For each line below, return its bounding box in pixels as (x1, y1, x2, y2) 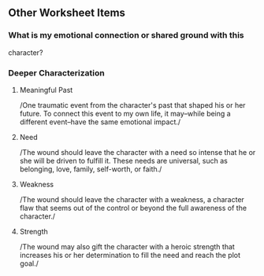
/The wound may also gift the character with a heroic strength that (19, 241, 235, 251)
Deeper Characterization (8, 67, 105, 78)
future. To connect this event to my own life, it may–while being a (19, 109, 231, 118)
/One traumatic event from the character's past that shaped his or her (19, 100, 246, 109)
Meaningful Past (19, 85, 73, 94)
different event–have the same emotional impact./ (19, 117, 181, 127)
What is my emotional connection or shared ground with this (8, 30, 244, 41)
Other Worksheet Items (8, 6, 126, 20)
